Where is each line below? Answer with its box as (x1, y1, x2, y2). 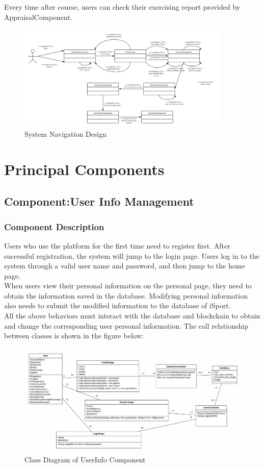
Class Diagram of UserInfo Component (24, 454, 146, 464)
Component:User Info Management (4, 193, 194, 209)
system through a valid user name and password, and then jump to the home (4, 260, 245, 271)
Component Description (4, 220, 104, 233)
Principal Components (4, 158, 165, 179)
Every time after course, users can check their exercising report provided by (4, 2, 241, 12)
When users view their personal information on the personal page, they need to (4, 280, 252, 291)
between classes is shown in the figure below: (4, 330, 144, 341)
